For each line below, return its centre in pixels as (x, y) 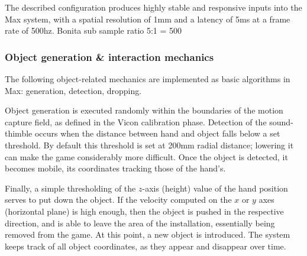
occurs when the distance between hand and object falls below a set (157, 133)
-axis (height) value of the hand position (215, 188)
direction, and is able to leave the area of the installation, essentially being (140, 223)
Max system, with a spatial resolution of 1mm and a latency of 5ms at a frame (148, 19)
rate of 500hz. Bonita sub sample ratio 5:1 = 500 (93, 30)
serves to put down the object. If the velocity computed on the (118, 200)
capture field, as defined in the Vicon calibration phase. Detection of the (136, 121)
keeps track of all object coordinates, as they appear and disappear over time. (146, 246)
